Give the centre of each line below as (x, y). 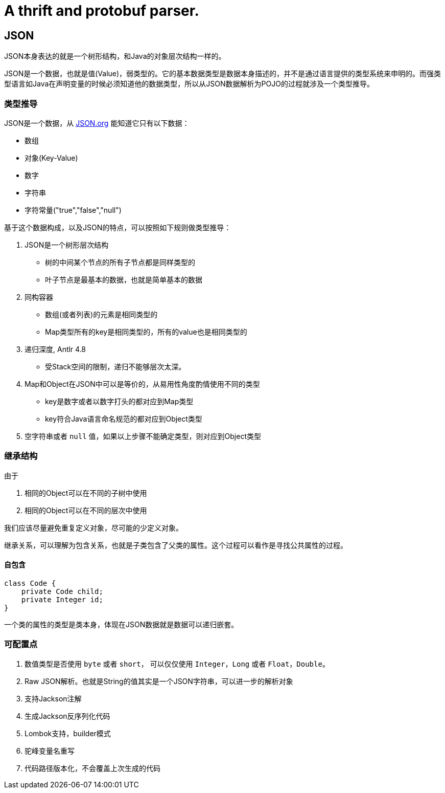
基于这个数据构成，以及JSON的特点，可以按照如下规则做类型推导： (118, 227)
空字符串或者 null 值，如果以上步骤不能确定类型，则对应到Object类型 (143, 436)
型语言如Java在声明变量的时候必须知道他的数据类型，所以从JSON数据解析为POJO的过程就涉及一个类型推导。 (189, 84)
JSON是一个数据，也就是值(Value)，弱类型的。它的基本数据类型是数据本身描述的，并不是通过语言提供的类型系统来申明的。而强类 (223, 74)
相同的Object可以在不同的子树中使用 (86, 493)
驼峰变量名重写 (50, 751)
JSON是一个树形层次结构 (67, 245)
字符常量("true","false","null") (73, 210)
